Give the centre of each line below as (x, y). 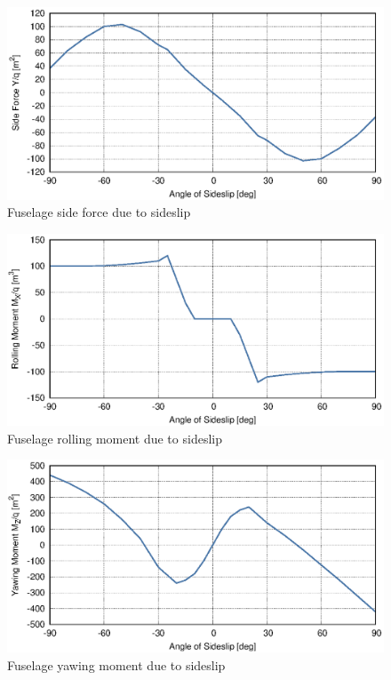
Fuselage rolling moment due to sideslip (115, 438)
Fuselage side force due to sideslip (99, 212)
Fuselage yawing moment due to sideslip (116, 664)
